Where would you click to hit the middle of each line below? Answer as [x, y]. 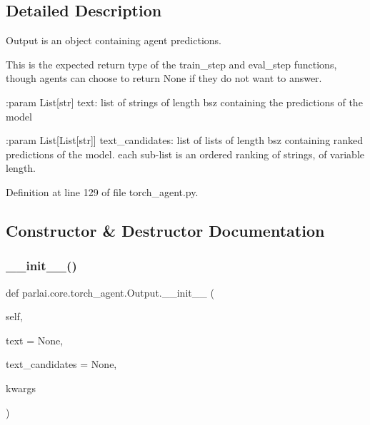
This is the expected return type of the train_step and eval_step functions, [171, 64]
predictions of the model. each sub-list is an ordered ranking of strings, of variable [185, 154]
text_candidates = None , [61, 364]
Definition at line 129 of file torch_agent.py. [102, 191]
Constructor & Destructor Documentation [165, 230]
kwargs [21, 388]
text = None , [35, 340]
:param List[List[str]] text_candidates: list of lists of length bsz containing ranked [185, 140]
